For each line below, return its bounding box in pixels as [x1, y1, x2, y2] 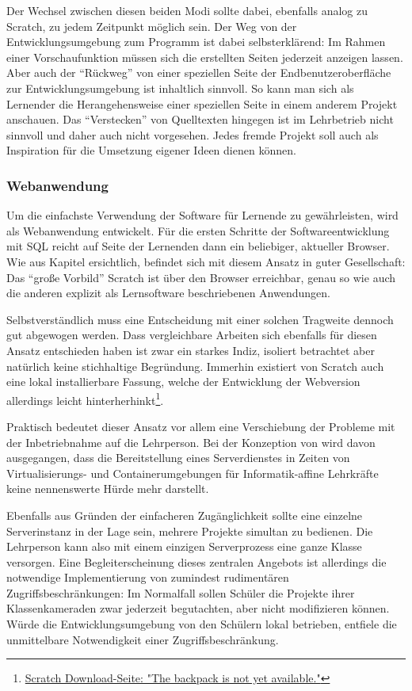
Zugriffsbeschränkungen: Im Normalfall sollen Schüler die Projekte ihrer [6, 584, 355, 601]
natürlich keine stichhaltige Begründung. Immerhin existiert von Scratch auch [6, 357, 384, 374]
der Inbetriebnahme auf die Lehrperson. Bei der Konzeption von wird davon [6, 433, 376, 450]
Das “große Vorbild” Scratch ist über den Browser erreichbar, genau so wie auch [6, 269, 396, 285]
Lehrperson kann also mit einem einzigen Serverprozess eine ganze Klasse [6, 538, 362, 555]
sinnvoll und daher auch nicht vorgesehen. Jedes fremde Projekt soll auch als [6, 126, 379, 143]
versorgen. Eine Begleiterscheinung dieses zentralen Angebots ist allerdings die [6, 553, 387, 570]
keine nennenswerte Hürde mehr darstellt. [6, 480, 209, 497]
